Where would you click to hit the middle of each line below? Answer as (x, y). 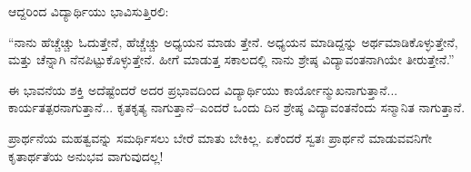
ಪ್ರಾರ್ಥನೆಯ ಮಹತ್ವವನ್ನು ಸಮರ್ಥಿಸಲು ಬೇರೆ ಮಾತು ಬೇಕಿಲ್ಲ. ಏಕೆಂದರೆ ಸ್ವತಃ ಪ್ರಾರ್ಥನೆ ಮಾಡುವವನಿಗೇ (220, 137)
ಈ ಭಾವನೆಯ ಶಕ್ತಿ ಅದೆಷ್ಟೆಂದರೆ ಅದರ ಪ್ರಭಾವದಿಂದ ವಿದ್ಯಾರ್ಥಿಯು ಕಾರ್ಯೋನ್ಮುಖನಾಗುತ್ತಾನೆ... (203, 89)
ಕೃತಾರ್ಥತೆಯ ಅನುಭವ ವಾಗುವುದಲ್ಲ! (86, 155)
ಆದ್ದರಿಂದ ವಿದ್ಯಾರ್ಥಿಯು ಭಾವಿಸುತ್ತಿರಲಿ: (89, 11)
